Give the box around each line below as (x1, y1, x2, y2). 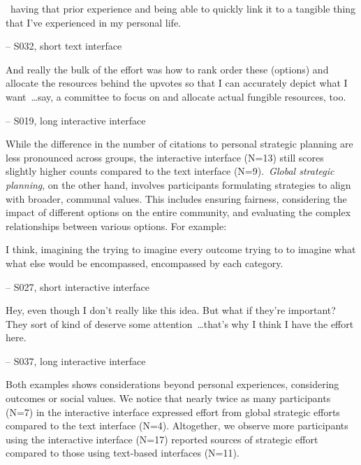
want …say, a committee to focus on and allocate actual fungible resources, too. (6, 89, 346, 103)
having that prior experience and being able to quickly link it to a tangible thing (10, 1, 356, 15)
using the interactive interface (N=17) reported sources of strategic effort (6, 431, 318, 446)
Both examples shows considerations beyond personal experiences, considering (6, 377, 339, 392)
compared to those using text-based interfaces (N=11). (6, 445, 240, 460)
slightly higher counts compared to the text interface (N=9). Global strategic (6, 164, 334, 178)
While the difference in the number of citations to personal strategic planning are (6, 136, 353, 151)
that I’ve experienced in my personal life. (6, 15, 181, 29)
